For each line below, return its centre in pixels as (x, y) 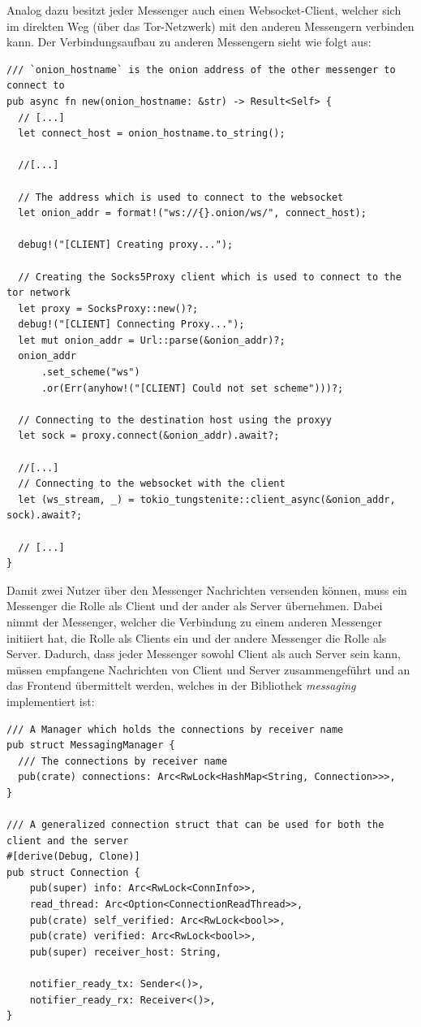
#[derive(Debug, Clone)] (73, 857)
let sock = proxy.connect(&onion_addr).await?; (149, 436)
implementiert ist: (51, 701)
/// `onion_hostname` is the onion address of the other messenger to (201, 69)
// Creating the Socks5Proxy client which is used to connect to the (210, 277)
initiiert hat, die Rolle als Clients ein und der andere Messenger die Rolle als (197, 637)
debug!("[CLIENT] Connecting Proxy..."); (131, 325)
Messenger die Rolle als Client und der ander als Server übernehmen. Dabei (195, 606)
